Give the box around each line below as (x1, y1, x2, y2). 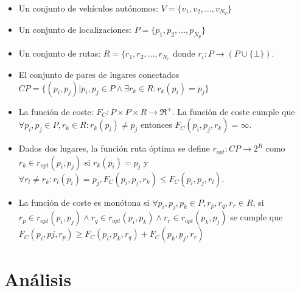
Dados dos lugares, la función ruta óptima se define (18, 142, 210, 155)
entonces (141, 118, 172, 131)
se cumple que (230, 211, 283, 223)
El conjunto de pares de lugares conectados (18, 68, 180, 80)
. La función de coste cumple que (172, 105, 295, 117)
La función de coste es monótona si (18, 195, 150, 208)
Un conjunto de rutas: (18, 47, 101, 60)
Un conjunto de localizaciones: (18, 23, 131, 35)
